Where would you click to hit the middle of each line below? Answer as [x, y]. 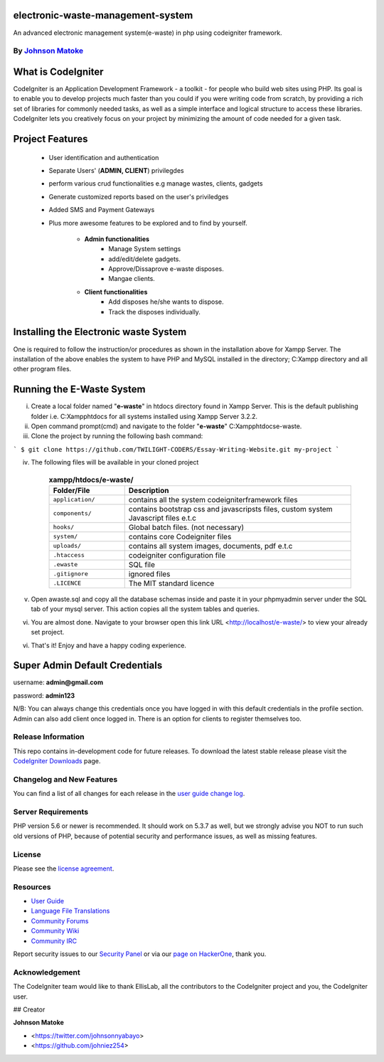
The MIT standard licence [171, 583]
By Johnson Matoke [48, 51]
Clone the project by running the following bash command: [117, 436]
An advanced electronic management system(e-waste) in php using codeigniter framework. [148, 33]
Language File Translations [70, 911]
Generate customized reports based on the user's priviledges [139, 196]
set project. [48, 632]
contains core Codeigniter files [180, 536]
